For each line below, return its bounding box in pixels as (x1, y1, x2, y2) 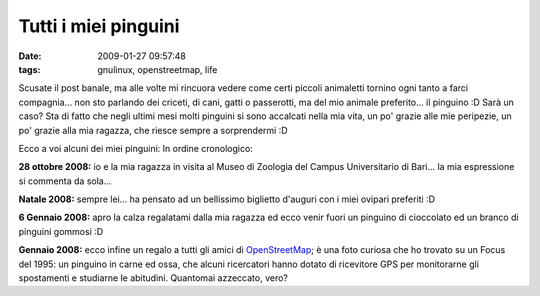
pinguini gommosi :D (18, 225, 104, 237)
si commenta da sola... (18, 175, 112, 187)
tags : (18, 63, 41, 75)
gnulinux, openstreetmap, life (97, 63, 218, 75)
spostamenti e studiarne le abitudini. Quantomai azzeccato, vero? (18, 272, 289, 284)
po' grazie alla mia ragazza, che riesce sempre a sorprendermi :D (18, 124, 289, 136)
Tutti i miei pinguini (18, 15, 180, 37)
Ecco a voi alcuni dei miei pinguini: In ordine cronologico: (18, 142, 254, 154)
